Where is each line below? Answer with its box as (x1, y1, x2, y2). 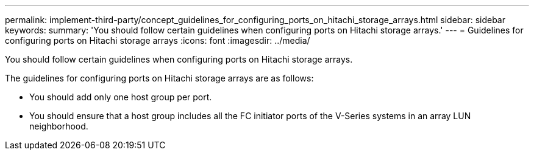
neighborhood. (29, 121, 88, 131)
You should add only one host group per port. (29, 92, 212, 102)
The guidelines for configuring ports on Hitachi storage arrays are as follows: (5, 73, 314, 83)
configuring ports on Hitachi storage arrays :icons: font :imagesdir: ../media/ (5, 35, 310, 46)
